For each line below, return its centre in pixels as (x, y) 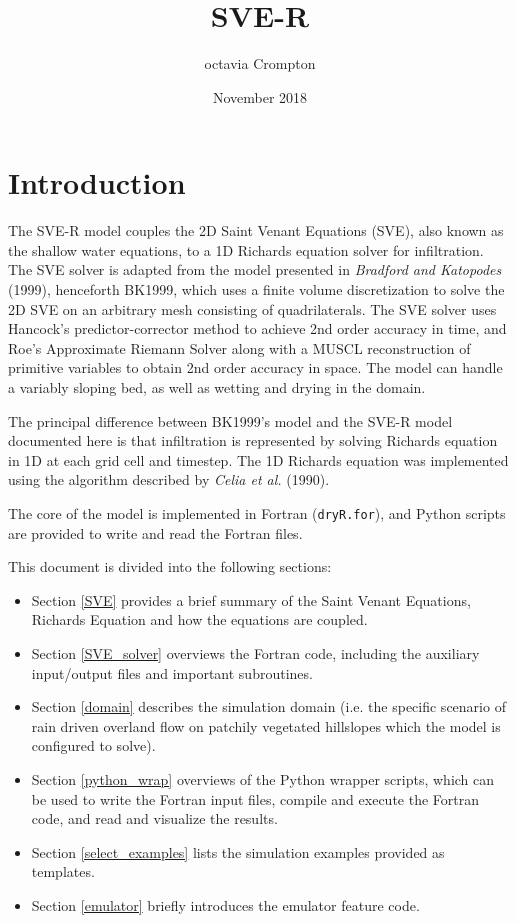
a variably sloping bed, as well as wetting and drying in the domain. (217, 387)
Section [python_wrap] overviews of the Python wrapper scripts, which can (263, 778)
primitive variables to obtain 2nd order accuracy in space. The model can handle (255, 367)
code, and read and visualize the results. (154, 818)
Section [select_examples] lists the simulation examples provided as (238, 851)
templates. (63, 871)
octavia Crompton (260, 63)
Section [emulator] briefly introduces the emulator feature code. (225, 904)
